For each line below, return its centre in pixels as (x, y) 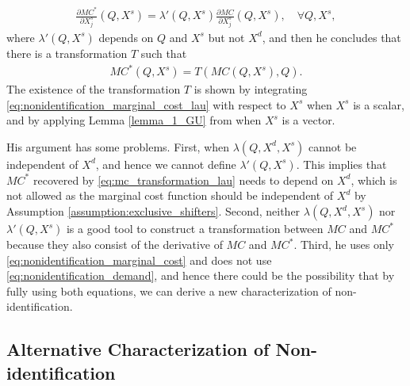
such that (164, 53)
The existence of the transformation (94, 89)
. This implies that (341, 164)
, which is (374, 180)
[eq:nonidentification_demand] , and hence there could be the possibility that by (201, 275)
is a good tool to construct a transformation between (195, 229)
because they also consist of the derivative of (115, 245)
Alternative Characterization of (138, 349)
